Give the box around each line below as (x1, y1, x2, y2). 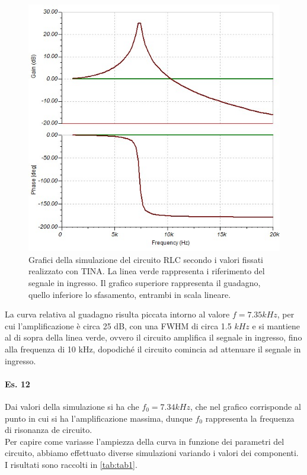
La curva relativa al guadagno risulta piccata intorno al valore (5, 308, 230, 320)
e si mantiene (252, 319, 300, 332)
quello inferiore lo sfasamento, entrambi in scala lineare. (28, 288, 231, 300)
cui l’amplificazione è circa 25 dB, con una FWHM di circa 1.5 (5, 319, 232, 332)
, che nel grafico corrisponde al (190, 400, 301, 412)
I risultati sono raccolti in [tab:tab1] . (5, 458, 137, 470)
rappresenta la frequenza (205, 412, 295, 424)
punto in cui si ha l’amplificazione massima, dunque (5, 412, 193, 424)
